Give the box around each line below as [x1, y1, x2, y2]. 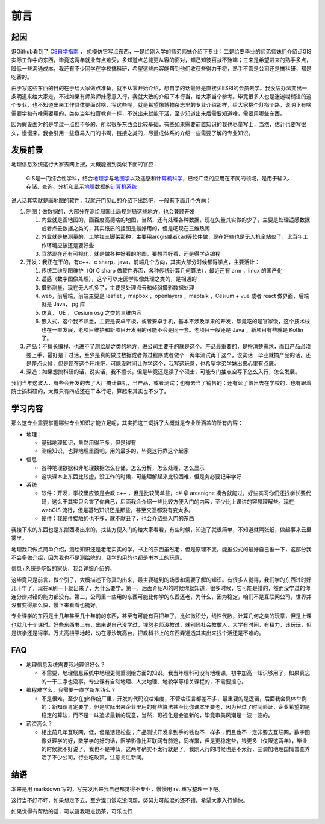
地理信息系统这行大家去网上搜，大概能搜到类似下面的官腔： [11, 160, 159, 168]
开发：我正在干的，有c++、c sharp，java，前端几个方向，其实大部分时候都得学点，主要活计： [26, 258, 260, 265]
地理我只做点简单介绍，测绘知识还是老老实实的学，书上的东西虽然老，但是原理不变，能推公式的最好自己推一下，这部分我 [11, 545, 312, 553]
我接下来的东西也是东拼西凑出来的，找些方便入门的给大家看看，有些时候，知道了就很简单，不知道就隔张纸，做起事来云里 [11, 525, 312, 533]
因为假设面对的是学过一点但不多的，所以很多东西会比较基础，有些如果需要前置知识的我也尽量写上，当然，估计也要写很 [11, 121, 306, 128]
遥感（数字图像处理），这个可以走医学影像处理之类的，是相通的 [41, 275, 197, 283]
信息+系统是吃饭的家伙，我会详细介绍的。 [11, 565, 116, 572]
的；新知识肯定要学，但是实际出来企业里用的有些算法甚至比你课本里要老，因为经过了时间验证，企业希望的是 [41, 703, 310, 710]
